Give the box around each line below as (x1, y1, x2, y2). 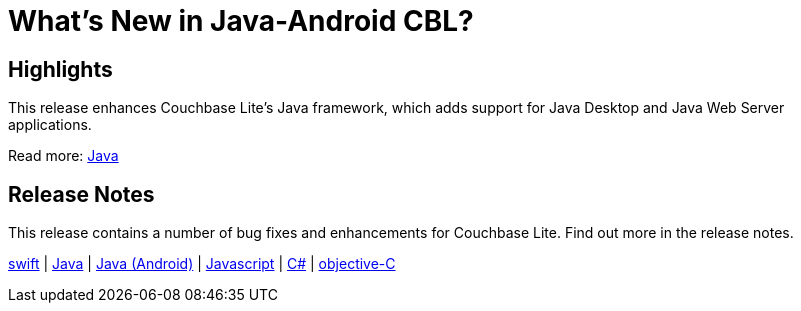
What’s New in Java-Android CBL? (8, 4, 474, 38)
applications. (8, 116, 92, 134)
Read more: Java (8, 147, 119, 165)
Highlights (8, 56, 113, 82)
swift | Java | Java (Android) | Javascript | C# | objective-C (8, 255, 396, 273)
